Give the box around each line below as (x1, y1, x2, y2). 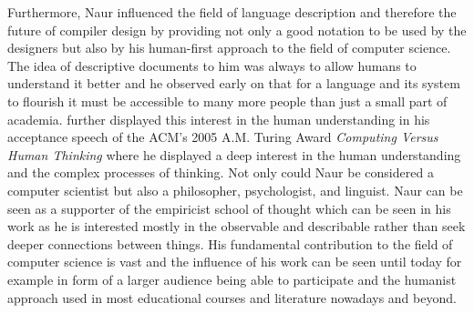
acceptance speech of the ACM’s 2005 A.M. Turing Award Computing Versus (7, 127, 438, 146)
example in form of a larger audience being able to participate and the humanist (7, 269, 457, 288)
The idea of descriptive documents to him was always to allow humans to (7, 56, 417, 75)
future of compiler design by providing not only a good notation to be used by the (7, 20, 467, 39)
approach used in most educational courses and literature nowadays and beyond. (7, 288, 457, 307)
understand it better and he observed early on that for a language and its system (7, 74, 460, 93)
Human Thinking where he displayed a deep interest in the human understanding (7, 145, 461, 164)
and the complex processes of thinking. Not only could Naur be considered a (7, 163, 434, 182)
